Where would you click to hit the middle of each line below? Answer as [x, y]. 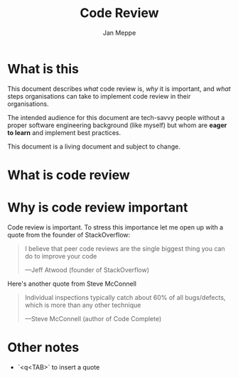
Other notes [43, 347]
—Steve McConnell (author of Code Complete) [93, 318]
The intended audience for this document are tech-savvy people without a [116, 117]
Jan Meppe [119, 33]
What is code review [69, 175]
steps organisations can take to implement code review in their [99, 96]
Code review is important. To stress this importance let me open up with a [115, 227]
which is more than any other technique [83, 305]
